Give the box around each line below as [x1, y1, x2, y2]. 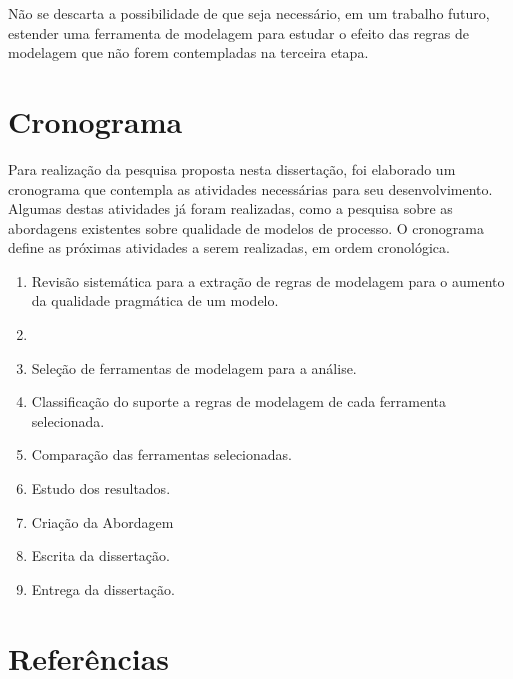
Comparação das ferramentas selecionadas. [31, 444, 292, 465]
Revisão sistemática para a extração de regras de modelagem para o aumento [31, 270, 505, 291]
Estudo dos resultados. [31, 478, 171, 499]
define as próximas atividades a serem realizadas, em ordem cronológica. [8, 237, 450, 258]
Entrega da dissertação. [31, 578, 175, 599]
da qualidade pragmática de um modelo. [31, 290, 279, 311]
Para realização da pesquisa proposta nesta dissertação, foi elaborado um [8, 158, 456, 179]
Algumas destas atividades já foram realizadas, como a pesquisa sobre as [8, 198, 453, 219]
